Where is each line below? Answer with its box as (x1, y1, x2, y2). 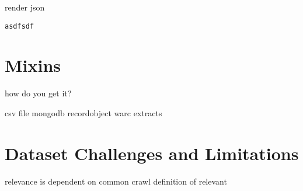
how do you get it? (5, 87, 72, 99)
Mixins (5, 53, 61, 77)
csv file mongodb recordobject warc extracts (5, 106, 162, 119)
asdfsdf (5, 22, 34, 30)
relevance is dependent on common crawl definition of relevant (5, 175, 227, 187)
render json (5, 1, 45, 13)
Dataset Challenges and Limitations (5, 141, 299, 165)
